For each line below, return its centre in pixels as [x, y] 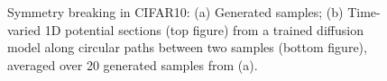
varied [24, 29]
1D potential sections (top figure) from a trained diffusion [204, 29]
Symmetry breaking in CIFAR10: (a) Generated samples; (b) [175, 12]
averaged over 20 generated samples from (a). [133, 64]
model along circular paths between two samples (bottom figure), [187, 47]
